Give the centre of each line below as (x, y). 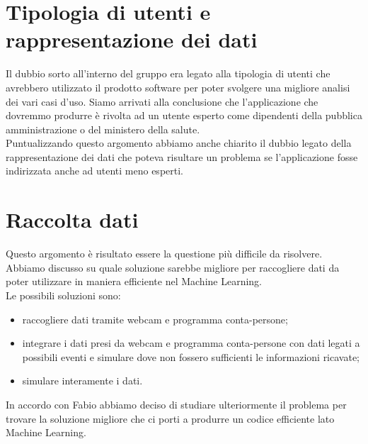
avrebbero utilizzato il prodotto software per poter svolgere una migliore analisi (178, 87)
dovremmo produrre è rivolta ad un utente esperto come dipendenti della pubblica (184, 115)
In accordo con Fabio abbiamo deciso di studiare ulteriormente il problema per (176, 404)
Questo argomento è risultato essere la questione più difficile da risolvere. (164, 254)
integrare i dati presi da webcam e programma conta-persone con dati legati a (191, 343)
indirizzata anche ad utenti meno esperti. (94, 171)
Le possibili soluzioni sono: (63, 295)
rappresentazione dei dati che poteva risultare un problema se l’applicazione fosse (182, 156)
